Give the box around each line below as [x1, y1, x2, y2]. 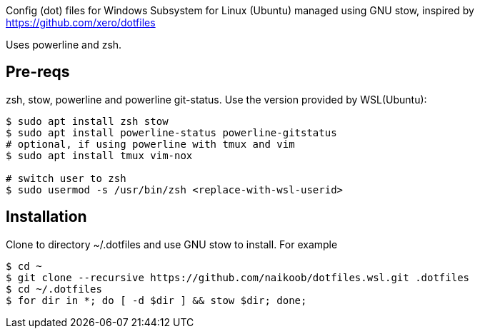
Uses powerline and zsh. [6, 39, 122, 51]
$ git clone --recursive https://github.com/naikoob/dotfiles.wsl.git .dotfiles [6, 271, 470, 283]
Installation [6, 208, 87, 226]
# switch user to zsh [6, 172, 126, 184]
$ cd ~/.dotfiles [6, 283, 102, 295]
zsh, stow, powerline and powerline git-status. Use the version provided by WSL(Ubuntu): [6, 93, 427, 106]
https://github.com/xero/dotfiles [6, 16, 156, 29]
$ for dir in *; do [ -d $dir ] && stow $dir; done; [6, 294, 307, 306]
